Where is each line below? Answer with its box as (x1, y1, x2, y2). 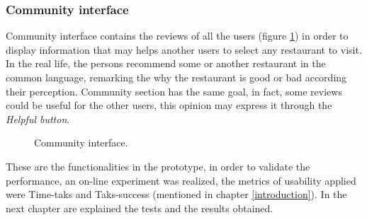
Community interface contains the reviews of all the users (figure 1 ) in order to (6, 28, 349, 43)
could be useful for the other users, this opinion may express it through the (6, 98, 332, 112)
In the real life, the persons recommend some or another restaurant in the (6, 56, 326, 71)
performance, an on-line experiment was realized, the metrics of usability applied (6, 173, 356, 187)
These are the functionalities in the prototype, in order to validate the (6, 158, 310, 173)
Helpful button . (6, 111, 70, 126)
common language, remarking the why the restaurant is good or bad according (6, 70, 347, 84)
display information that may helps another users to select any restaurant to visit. (6, 42, 362, 57)
